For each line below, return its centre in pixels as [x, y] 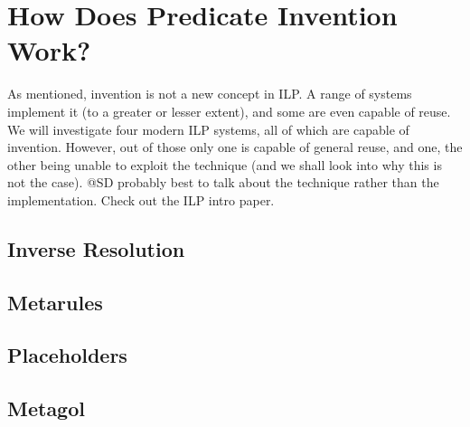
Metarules [55, 302]
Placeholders [67, 355]
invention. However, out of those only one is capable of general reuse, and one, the [235, 147]
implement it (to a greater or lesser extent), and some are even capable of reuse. [229, 111]
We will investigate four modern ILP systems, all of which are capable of [208, 129]
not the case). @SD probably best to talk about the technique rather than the [223, 182]
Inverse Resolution [96, 248]
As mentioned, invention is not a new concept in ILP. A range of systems [210, 94]
